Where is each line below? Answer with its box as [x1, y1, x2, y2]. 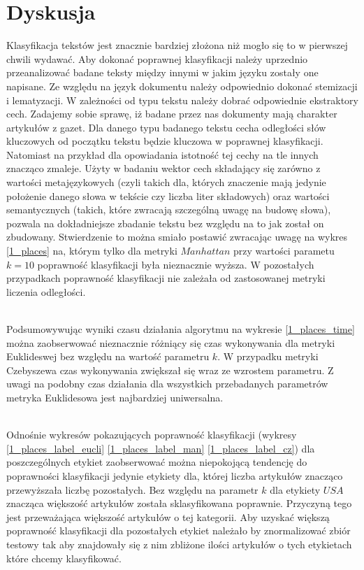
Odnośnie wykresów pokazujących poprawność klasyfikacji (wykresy [6, 427, 297, 442]
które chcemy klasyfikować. [6, 550, 122, 565]
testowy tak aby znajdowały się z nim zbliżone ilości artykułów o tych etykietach [6, 536, 352, 551]
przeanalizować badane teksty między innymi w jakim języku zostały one [6, 65, 319, 80]
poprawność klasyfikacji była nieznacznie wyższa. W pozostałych [37, 257, 314, 271]
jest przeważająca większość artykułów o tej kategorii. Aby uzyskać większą [6, 509, 330, 524]
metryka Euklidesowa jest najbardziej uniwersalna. [6, 390, 224, 404]
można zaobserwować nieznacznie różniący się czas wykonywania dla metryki [6, 335, 335, 350]
